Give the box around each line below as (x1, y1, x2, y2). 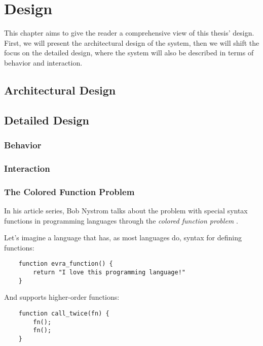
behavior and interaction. (4, 57, 83, 68)
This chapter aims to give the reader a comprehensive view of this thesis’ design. (4, 27, 254, 38)
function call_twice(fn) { (18, 309, 109, 317)
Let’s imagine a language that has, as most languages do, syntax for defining (4, 232, 242, 243)
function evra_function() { (18, 260, 113, 268)
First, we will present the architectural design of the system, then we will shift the (4, 37, 259, 48)
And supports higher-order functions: (4, 292, 120, 302)
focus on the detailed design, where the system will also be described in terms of (4, 47, 254, 58)
